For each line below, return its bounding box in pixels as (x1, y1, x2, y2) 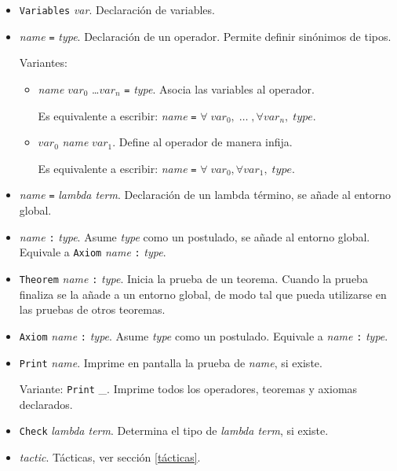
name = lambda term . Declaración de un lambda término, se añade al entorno (19, 186, 391, 203)
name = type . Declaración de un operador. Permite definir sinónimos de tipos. (19, 28, 392, 44)
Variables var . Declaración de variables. (19, 2, 215, 17)
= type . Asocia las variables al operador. (124, 80, 315, 97)
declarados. (19, 396, 73, 412)
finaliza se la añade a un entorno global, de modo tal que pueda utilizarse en (19, 285, 387, 302)
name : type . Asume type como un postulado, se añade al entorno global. (19, 228, 370, 245)
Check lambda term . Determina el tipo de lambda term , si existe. (19, 422, 329, 439)
